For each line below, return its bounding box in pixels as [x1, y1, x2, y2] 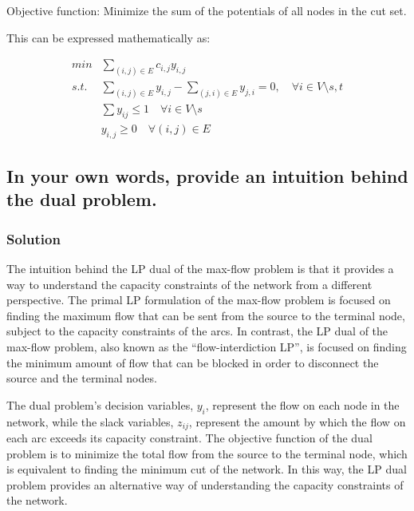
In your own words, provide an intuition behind [6, 164, 408, 188]
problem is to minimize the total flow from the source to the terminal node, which [6, 445, 408, 461]
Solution [6, 228, 61, 248]
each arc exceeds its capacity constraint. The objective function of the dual [6, 430, 373, 446]
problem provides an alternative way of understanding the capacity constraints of [6, 476, 404, 493]
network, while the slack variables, [6, 413, 174, 430]
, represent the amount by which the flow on [188, 413, 406, 430]
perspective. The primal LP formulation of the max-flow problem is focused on [6, 291, 391, 308]
